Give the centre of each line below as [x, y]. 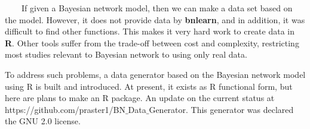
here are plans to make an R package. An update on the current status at [140, 98]
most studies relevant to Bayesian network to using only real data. [126, 54]
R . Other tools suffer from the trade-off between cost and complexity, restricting [152, 43]
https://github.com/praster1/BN [65, 109]
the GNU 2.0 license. [43, 121]
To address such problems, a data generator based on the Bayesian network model [155, 74]
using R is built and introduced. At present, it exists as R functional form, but [149, 86]
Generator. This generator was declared [221, 109]
